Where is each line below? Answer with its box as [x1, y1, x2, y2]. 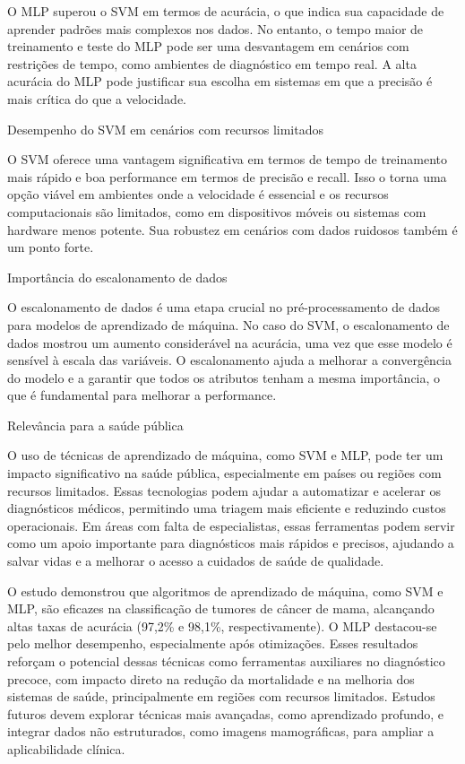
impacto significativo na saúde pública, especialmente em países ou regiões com [7, 464, 442, 482]
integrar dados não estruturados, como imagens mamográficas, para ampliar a [7, 722, 435, 741]
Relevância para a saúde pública [7, 415, 184, 434]
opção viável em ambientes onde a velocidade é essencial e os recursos [7, 185, 389, 204]
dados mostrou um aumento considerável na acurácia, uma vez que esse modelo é [7, 333, 452, 352]
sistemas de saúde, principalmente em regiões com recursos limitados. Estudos [7, 687, 435, 706]
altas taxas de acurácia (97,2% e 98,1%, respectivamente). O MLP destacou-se [7, 616, 437, 635]
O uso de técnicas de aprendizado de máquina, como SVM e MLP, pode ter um [7, 446, 443, 464]
